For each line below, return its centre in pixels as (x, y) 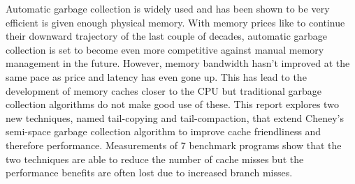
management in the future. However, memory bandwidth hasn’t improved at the (178, 63)
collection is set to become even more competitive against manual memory (165, 49)
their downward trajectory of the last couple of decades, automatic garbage (167, 36)
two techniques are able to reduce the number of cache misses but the (155, 159)
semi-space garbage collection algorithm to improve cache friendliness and (164, 131)
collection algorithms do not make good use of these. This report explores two (172, 104)
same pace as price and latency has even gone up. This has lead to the (156, 76)
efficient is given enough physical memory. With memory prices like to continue (175, 22)
